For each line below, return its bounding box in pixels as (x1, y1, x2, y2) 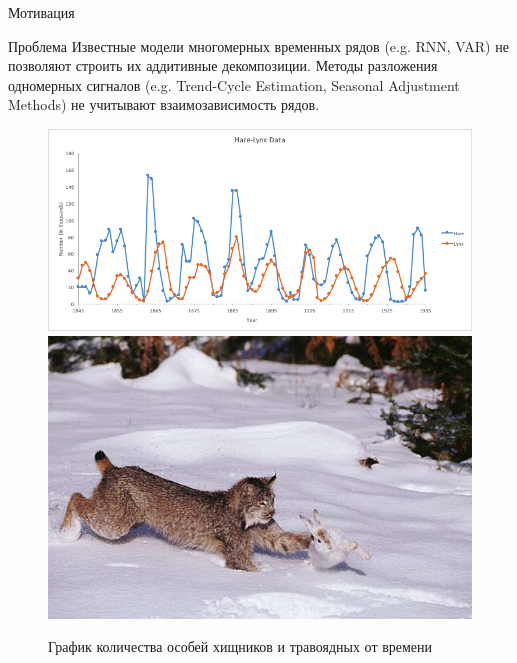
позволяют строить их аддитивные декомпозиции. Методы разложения (8, 55, 438, 76)
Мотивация (8, 2, 75, 22)
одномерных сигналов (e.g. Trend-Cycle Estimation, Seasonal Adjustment (8, 74, 460, 95)
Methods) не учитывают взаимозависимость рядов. (8, 94, 320, 115)
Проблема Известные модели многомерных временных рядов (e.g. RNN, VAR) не (8, 35, 509, 56)
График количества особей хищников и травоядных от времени (48, 636, 433, 657)
